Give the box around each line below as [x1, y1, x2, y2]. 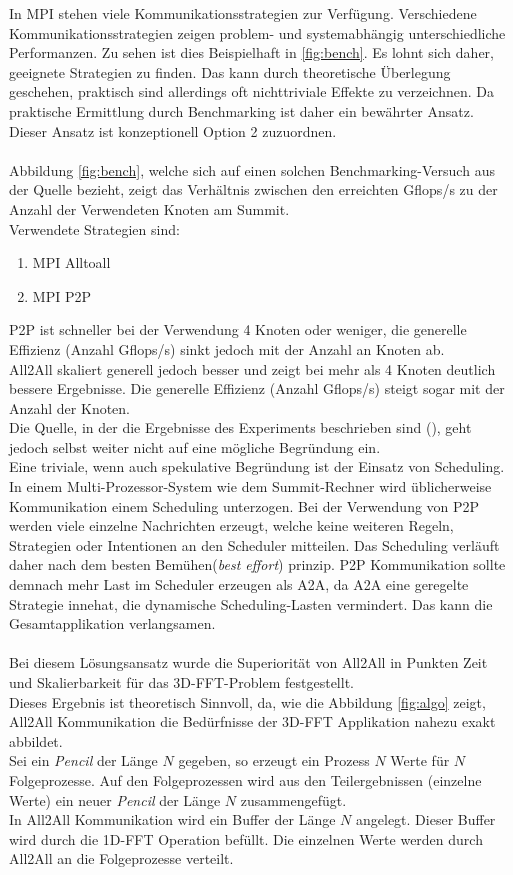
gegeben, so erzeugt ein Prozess [178, 750, 370, 771]
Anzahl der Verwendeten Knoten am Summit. [9, 198, 290, 219]
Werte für [390, 750, 450, 771]
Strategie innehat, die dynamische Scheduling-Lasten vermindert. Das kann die [9, 593, 493, 614]
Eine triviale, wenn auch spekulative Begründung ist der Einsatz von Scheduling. [9, 456, 505, 477]
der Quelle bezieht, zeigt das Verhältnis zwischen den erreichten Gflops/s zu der [9, 179, 498, 200]
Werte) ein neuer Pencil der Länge [9, 789, 221, 810]
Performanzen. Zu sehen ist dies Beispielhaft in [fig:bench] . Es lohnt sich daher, [9, 42, 494, 63]
